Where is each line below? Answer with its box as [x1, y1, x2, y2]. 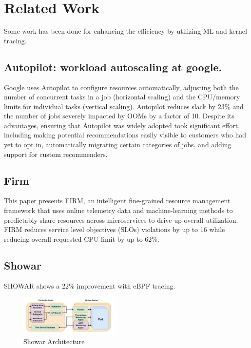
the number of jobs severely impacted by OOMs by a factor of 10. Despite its [4, 111, 234, 121]
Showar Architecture [23, 336, 85, 346]
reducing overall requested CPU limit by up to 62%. [4, 233, 159, 244]
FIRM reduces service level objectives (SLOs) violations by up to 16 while [4, 224, 225, 234]
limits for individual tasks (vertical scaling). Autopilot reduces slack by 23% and [4, 101, 244, 111]
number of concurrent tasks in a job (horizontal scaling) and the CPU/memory [4, 92, 240, 102]
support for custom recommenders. [4, 149, 108, 159]
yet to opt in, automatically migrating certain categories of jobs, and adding [4, 139, 232, 150]
